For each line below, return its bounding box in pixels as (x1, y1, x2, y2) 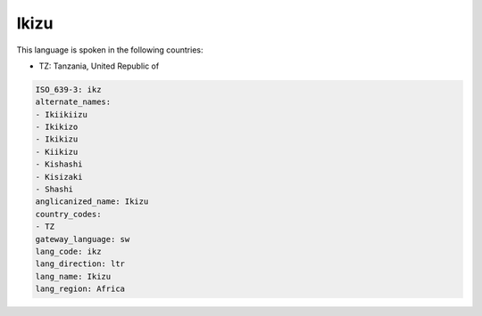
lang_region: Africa (35, 284, 125, 294)
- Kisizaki (35, 172, 83, 182)
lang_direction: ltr (35, 259, 125, 269)
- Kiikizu (35, 147, 79, 157)
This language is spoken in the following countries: (16, 45, 204, 55)
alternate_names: (35, 97, 112, 107)
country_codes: (35, 209, 102, 219)
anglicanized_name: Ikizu (35, 197, 149, 207)
